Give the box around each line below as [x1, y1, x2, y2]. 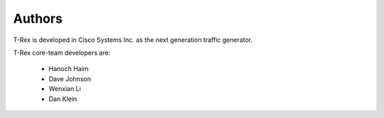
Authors [13, 11, 63, 26]
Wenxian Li [48, 85, 81, 93]
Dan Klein [48, 95, 78, 103]
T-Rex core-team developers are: [13, 48, 110, 57]
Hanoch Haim [48, 65, 89, 73]
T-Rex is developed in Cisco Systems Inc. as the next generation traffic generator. [13, 36, 253, 44]
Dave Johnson [48, 75, 92, 83]
